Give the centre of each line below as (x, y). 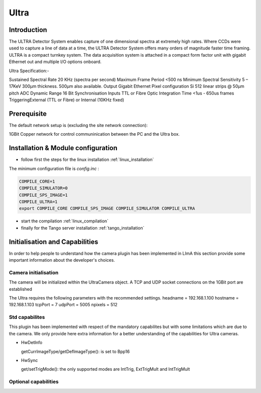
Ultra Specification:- (29, 71)
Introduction (28, 30)
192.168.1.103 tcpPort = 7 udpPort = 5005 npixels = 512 (63, 305)
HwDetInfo (32, 343)
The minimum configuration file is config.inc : (54, 168)
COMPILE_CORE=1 (37, 181)
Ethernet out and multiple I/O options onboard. (55, 62)
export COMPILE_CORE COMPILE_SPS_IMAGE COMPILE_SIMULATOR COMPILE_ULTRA (107, 209)
